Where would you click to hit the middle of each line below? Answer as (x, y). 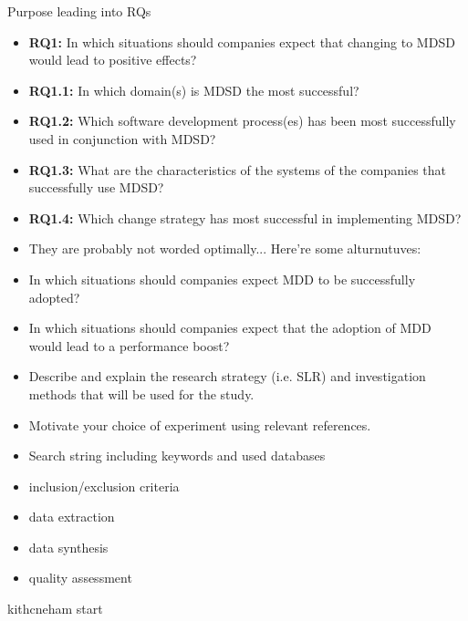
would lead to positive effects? (113, 60)
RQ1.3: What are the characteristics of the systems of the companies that (238, 169)
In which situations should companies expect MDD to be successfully (222, 279)
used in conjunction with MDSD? (122, 138)
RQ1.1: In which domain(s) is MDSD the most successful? (194, 90)
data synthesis (68, 547)
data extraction (72, 517)
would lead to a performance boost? (129, 345)
